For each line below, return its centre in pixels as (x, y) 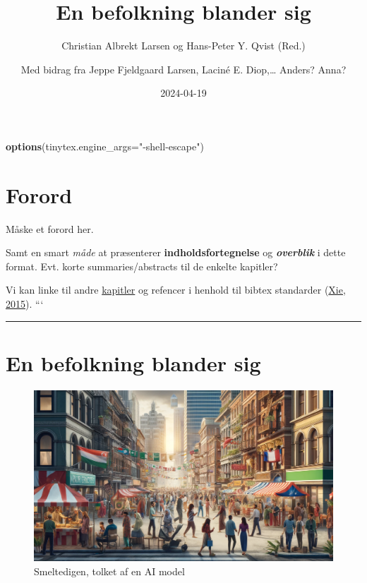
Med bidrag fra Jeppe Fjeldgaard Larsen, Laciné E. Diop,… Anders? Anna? (183, 69)
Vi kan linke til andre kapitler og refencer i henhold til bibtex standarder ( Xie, (176, 290)
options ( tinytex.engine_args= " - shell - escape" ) (105, 146)
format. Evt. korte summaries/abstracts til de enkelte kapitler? (142, 266)
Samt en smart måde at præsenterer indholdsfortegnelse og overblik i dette (176, 252)
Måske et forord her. (50, 228)
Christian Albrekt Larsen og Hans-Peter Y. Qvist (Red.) (183, 46)
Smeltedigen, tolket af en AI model (109, 571)
